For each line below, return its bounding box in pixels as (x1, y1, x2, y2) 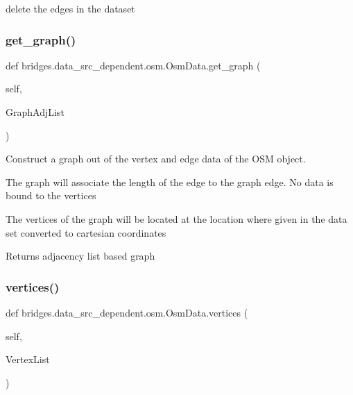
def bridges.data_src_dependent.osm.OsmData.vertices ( (6, 305, 248, 319)
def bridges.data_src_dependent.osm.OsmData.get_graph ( (6, 58, 261, 72)
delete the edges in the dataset (6, 1, 135, 15)
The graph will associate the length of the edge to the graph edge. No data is (6, 174, 334, 189)
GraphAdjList (6, 105, 64, 119)
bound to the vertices (6, 188, 96, 203)
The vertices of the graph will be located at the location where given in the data (6, 211, 347, 226)
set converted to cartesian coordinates (6, 225, 166, 239)
